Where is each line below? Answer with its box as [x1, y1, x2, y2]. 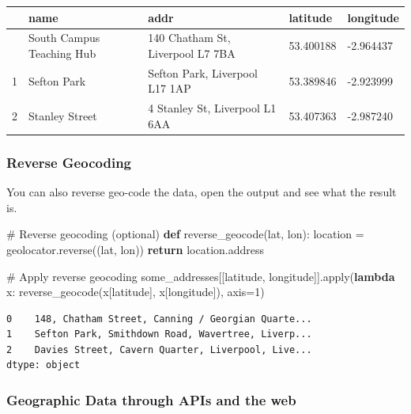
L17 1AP [148, 80, 191, 97]
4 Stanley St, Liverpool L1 [148, 100, 277, 116]
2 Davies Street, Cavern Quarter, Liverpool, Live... [6, 344, 312, 355]
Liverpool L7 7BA [148, 44, 236, 61]
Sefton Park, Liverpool [148, 64, 258, 81]
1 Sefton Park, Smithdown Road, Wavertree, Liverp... [6, 329, 312, 340]
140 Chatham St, [148, 29, 231, 46]
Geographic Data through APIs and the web [6, 389, 296, 409]
